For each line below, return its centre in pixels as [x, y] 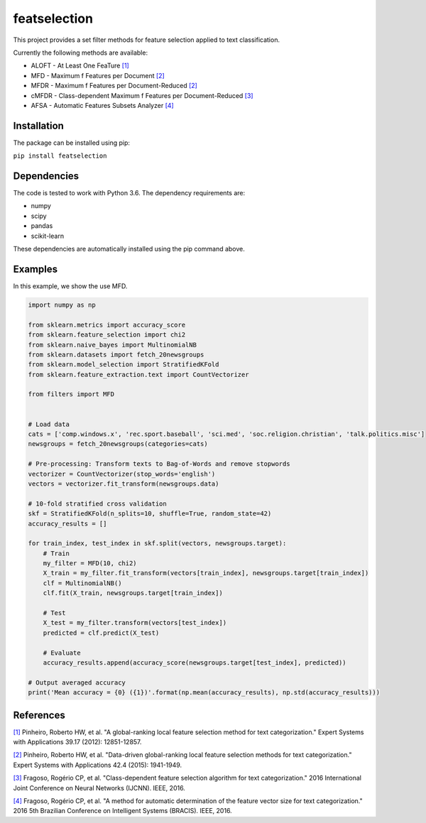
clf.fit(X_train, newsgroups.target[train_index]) [133, 593]
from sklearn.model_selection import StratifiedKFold [124, 365]
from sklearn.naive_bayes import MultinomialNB [112, 345]
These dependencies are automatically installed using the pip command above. [129, 249]
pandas [42, 226]
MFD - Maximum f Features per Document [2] [98, 75]
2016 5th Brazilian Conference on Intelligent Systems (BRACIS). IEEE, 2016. [122, 811]
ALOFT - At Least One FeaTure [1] [80, 66]
